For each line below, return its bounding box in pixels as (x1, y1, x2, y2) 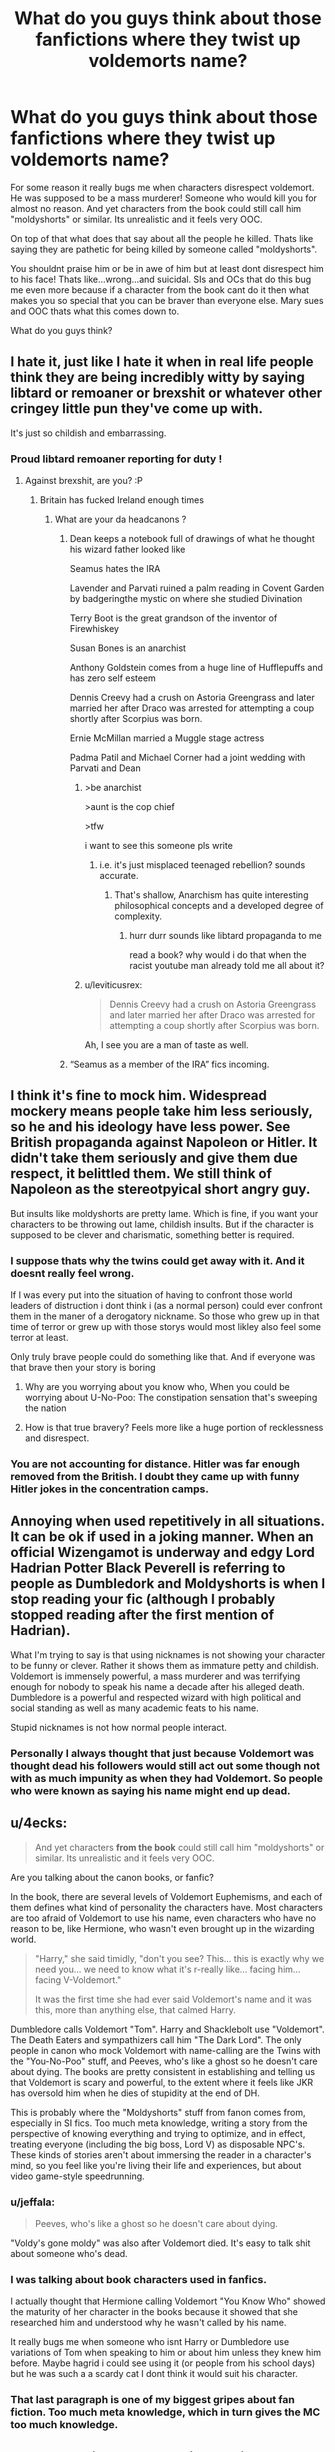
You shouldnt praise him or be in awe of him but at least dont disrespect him (10, 262, 325, 274)
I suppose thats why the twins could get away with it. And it (10, 1253, 305, 1267)
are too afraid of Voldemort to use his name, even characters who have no (10, 1912, 317, 1924)
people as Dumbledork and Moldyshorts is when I (10, 1575, 326, 1592)
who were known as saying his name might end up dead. (10, 1783, 291, 1797)
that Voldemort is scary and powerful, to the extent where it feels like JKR (10, 2076, 314, 2088)
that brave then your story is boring (10, 1362, 156, 1374)
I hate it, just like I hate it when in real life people (10, 353, 314, 371)
